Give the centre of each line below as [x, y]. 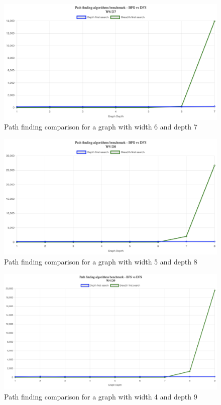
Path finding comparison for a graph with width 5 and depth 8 [101, 262]
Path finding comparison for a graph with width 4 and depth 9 [101, 396]
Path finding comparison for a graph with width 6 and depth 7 [101, 127]
